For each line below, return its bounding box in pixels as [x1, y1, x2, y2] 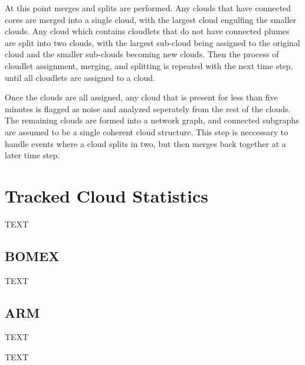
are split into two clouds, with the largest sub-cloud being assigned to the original [5, 36, 300, 48]
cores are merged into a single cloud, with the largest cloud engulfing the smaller [5, 13, 296, 25]
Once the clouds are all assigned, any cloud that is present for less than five [5, 91, 278, 103]
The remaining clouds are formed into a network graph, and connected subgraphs [5, 114, 299, 126]
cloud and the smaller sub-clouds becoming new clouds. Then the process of [5, 48, 279, 60]
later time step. [5, 149, 60, 161]
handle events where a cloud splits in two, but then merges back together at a [5, 137, 286, 149]
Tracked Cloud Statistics [5, 183, 209, 207]
